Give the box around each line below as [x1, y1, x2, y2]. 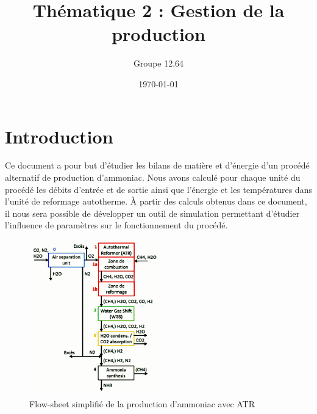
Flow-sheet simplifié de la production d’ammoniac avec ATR [29, 397, 255, 410]
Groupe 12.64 [133, 57, 184, 70]
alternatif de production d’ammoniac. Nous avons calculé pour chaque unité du [5, 171, 301, 184]
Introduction [5, 123, 113, 148]
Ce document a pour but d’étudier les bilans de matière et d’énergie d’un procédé [5, 159, 310, 172]
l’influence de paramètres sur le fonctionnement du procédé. [5, 219, 228, 231]
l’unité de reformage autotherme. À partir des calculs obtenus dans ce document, [5, 195, 307, 208]
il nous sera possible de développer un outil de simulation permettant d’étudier [5, 206, 300, 219]
